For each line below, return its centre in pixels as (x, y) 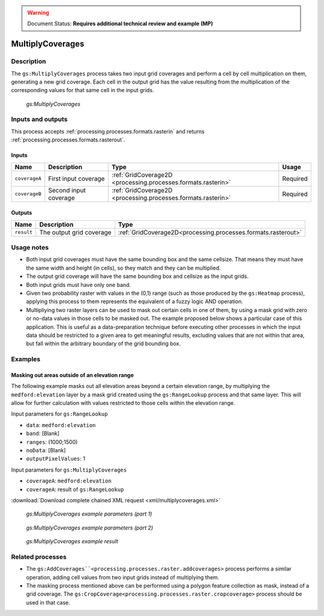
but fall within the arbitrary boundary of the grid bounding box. (103, 343)
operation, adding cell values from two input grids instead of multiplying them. (123, 577)
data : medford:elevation (61, 425)
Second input (67, 190)
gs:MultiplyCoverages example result (72, 541)
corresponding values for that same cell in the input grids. (82, 90)
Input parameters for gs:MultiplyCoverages (69, 470)
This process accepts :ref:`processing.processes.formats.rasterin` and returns (108, 131)
